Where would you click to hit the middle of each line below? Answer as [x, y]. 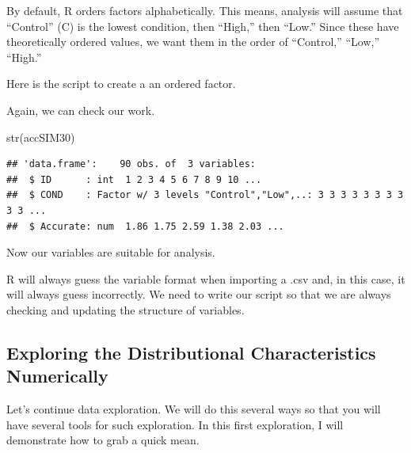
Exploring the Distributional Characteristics [191, 352]
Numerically [57, 376]
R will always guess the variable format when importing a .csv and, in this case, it [206, 278]
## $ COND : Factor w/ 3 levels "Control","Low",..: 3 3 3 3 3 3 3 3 [205, 195]
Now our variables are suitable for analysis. [111, 252]
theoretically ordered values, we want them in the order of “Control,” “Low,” [193, 42]
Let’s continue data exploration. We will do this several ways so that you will [194, 409]
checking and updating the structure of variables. [126, 309]
